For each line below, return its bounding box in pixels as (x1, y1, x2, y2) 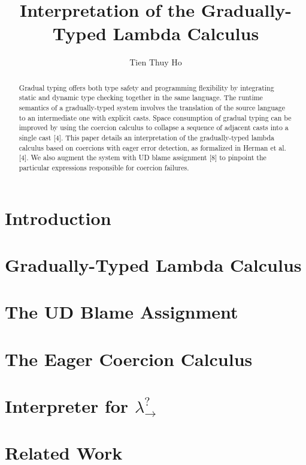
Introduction (5, 205, 111, 230)
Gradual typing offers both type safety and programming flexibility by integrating (19, 82, 274, 92)
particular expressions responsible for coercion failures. (19, 162, 189, 172)
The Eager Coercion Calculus (5, 346, 253, 371)
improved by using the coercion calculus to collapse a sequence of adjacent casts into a (19, 122, 289, 133)
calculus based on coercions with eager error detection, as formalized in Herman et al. (19, 142, 286, 152)
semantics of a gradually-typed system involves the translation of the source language (19, 103, 285, 113)
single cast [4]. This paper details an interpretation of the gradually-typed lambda (19, 132, 274, 142)
